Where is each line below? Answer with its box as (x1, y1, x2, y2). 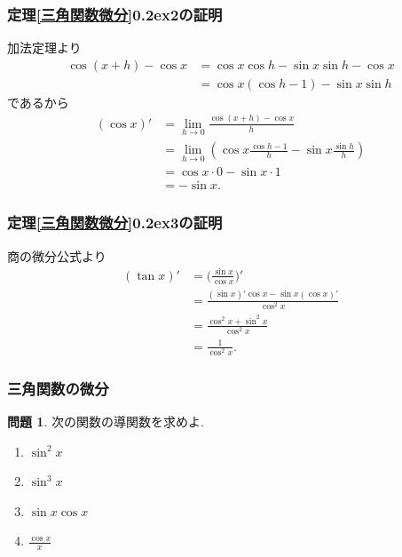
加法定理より (7, 38, 82, 57)
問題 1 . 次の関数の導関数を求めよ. (7, 411, 204, 430)
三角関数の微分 (7, 377, 109, 399)
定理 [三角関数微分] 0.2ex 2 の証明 (7, 3, 223, 25)
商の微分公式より (7, 246, 106, 265)
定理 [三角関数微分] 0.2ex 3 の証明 (7, 211, 223, 234)
